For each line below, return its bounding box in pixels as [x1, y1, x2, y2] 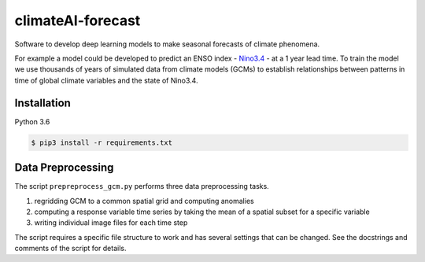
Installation [14, 96, 71, 109]
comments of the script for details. [14, 244, 127, 253]
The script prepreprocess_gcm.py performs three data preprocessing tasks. [14, 182, 269, 191]
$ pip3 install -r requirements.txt [31, 138, 173, 147]
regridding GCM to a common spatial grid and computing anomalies [34, 196, 255, 205]
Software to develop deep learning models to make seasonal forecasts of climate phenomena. [14, 39, 320, 49]
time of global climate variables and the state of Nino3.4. [14, 76, 198, 85]
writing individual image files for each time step [34, 218, 188, 227]
